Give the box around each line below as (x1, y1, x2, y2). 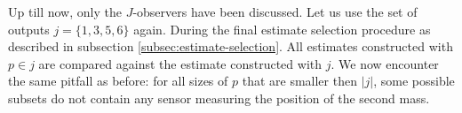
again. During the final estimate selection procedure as (133, 19, 431, 38)
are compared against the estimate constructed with (38, 54, 323, 72)
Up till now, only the (8, 3, 122, 20)
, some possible (373, 72, 455, 90)
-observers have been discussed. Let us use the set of (132, 3, 418, 20)
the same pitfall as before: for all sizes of (8, 72, 228, 90)
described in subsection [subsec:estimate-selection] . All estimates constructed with (8, 37, 453, 56)
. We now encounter (331, 54, 439, 72)
